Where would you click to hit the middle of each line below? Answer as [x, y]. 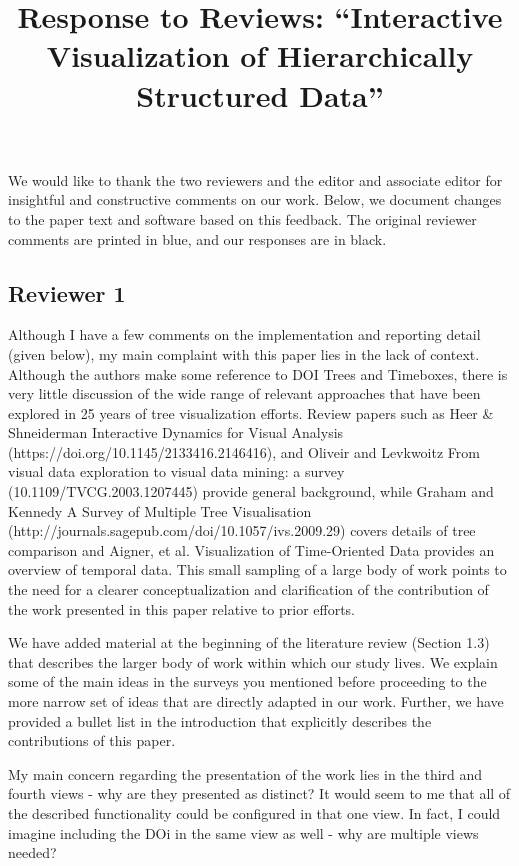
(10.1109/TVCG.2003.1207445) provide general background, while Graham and [251, 491]
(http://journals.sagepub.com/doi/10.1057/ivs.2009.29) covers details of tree [242, 530]
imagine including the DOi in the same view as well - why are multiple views [243, 832]
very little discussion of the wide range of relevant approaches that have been [244, 393]
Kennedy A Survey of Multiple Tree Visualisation [160, 510]
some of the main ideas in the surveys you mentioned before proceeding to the [247, 681]
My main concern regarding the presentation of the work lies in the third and [245, 773]
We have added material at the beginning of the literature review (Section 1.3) [249, 642]
